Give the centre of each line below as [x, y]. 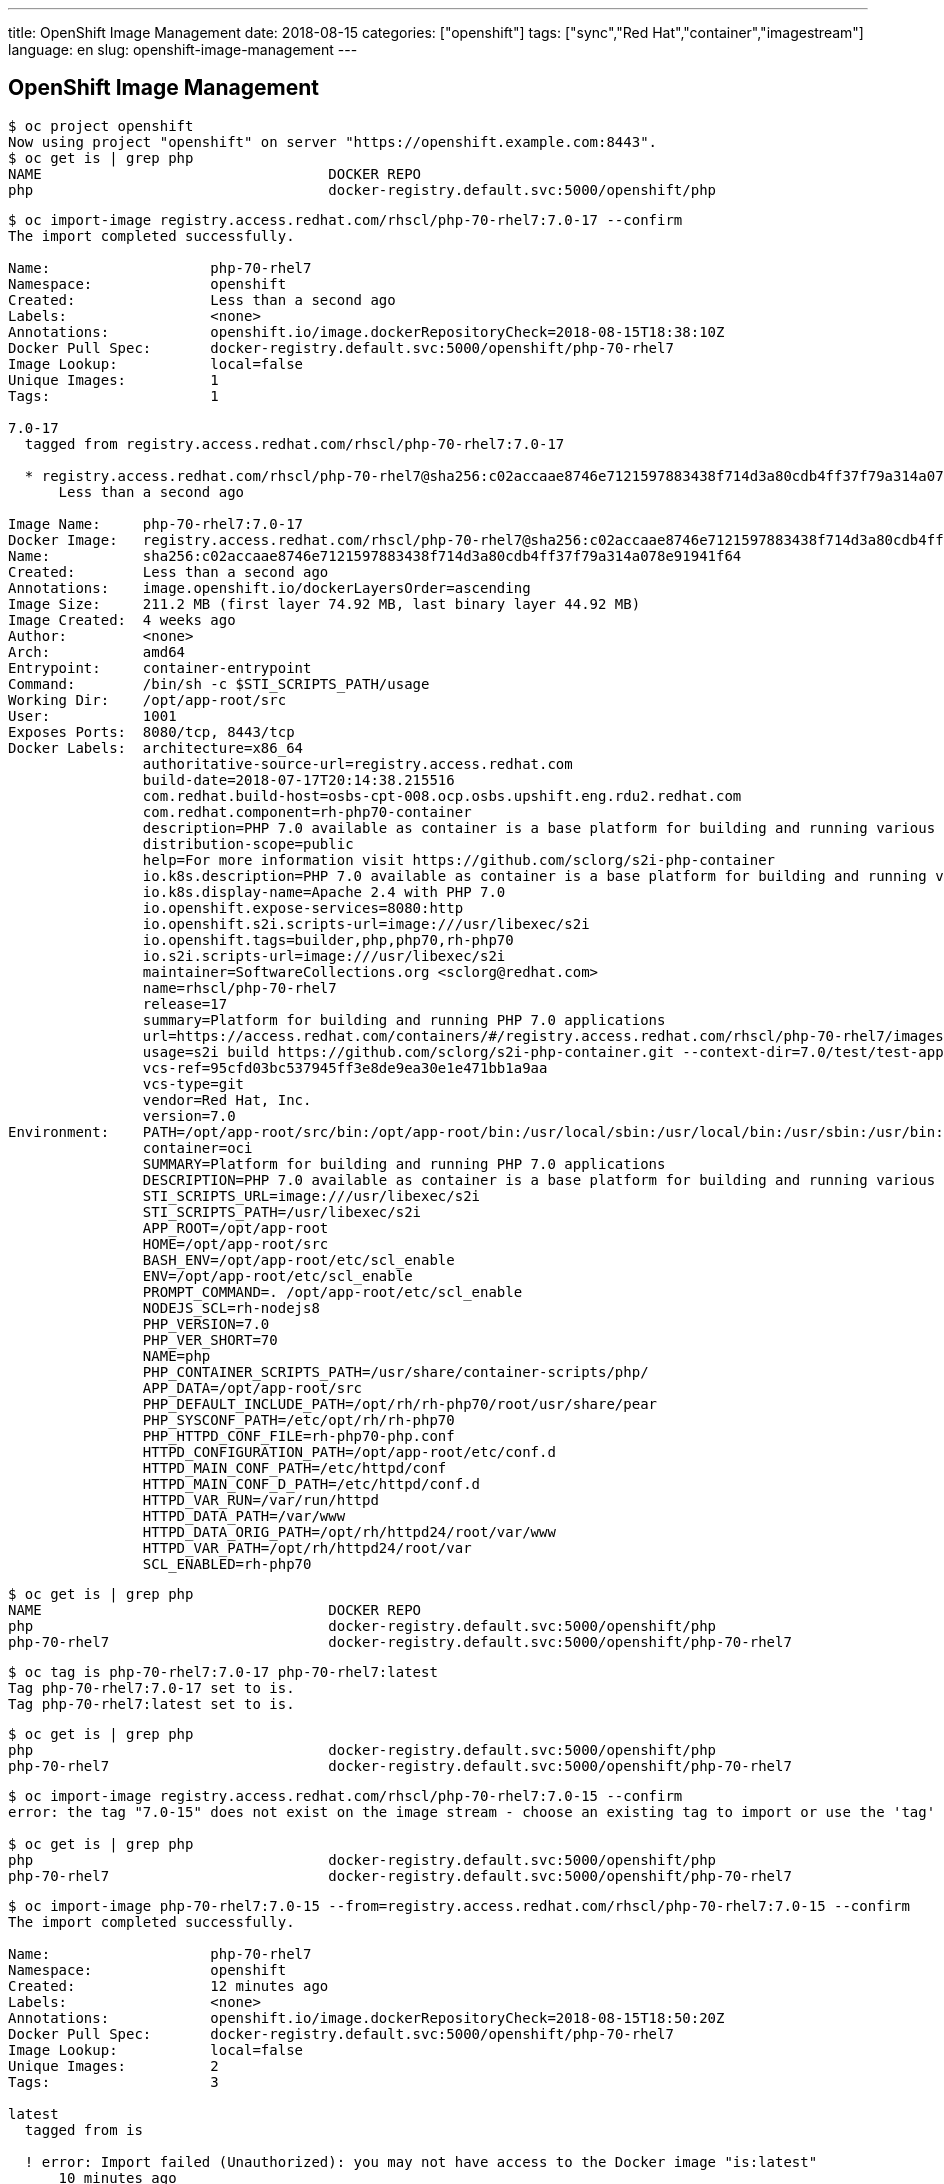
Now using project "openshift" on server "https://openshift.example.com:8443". [333, 141]
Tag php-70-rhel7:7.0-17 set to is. [151, 1687]
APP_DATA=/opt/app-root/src [252, 1387]
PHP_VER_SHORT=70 [210, 1339]
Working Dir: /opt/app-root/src [147, 699]
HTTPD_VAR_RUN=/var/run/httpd [260, 1499]
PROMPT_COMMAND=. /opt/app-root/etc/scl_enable [332, 1291]
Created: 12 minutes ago [168, 1985]
